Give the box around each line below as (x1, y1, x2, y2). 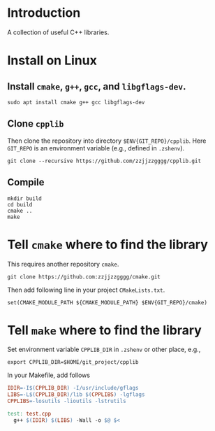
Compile (7, 176, 45, 188)
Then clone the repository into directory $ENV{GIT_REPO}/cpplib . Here (7, 136, 207, 145)
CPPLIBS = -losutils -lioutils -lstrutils (7, 397, 127, 405)
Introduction (7, 5, 81, 21)
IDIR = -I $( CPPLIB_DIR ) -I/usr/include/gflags (7, 385, 139, 392)
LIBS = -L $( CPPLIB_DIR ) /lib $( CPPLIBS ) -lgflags (7, 391, 145, 398)
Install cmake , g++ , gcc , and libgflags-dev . (7, 80, 186, 92)
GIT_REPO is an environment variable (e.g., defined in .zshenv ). (7, 143, 185, 152)
